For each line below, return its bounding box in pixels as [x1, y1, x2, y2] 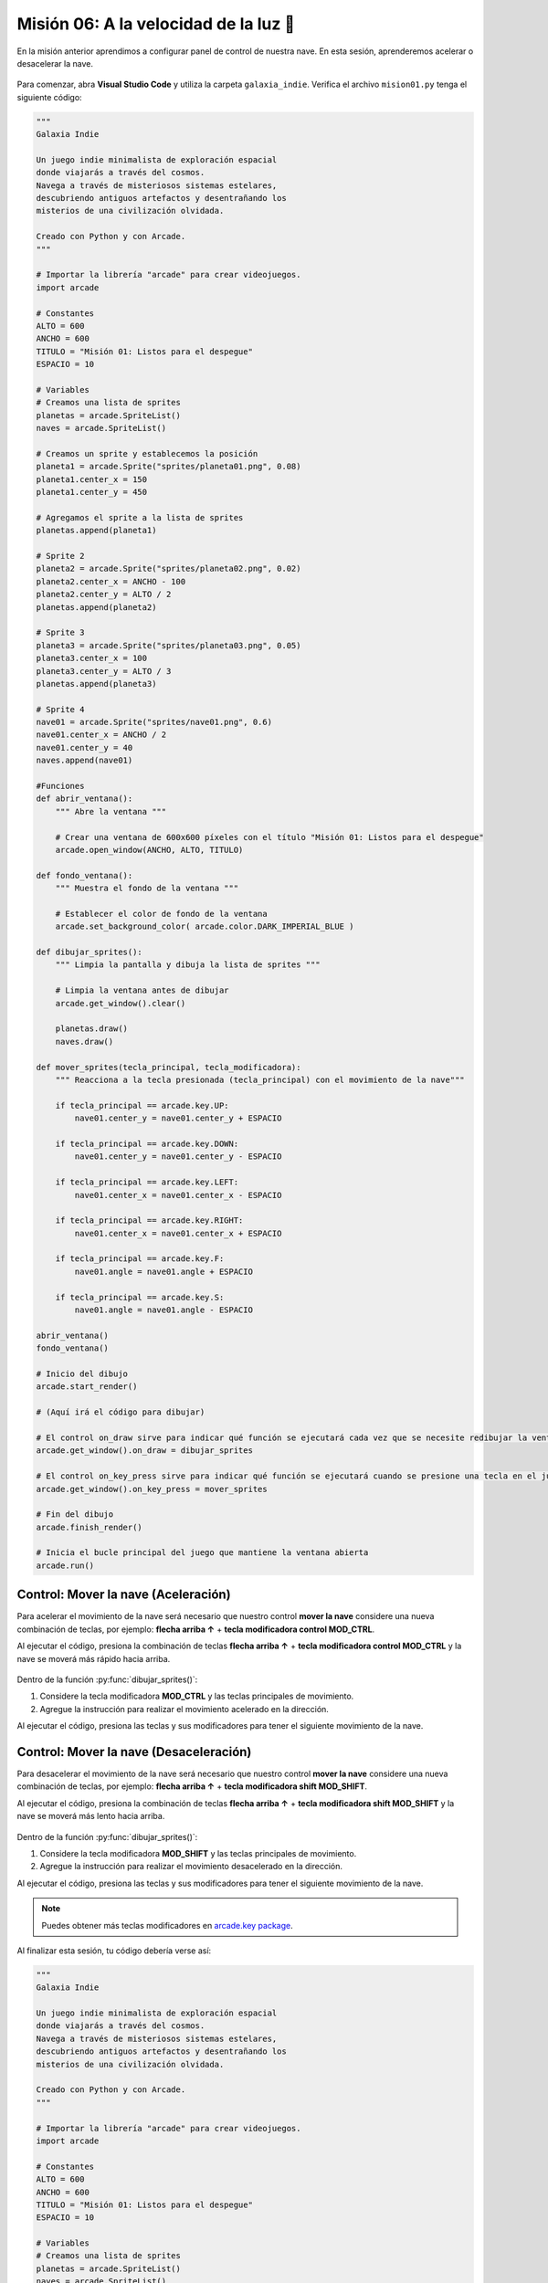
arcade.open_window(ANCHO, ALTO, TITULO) [55, 845, 244, 855]
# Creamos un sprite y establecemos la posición [36, 448, 258, 458]
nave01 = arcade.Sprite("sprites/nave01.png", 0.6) [36, 717, 273, 728]
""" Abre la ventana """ [55, 806, 167, 816]
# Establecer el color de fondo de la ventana [55, 909, 269, 919]
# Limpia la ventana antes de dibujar [55, 985, 229, 995]
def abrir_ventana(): [36, 794, 133, 804]
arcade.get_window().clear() [55, 998, 186, 1008]
